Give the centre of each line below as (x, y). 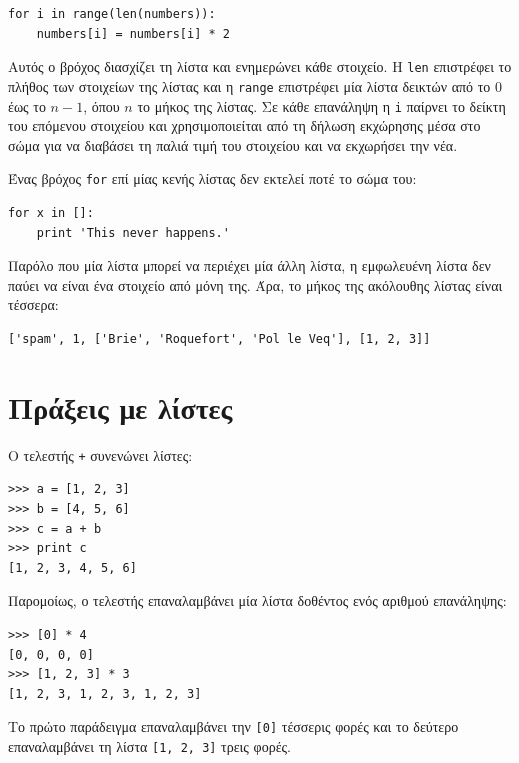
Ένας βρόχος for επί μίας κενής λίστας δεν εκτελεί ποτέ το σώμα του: (212, 178)
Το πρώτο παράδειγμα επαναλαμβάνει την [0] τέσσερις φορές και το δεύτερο (233, 726)
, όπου (101, 105)
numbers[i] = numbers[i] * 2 (133, 33)
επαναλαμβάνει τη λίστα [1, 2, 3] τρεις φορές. (149, 745)
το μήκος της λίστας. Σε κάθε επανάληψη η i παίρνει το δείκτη (321, 105)
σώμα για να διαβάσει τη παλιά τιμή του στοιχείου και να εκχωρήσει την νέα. (233, 144)
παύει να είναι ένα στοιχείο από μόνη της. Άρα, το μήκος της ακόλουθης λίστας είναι (255, 284)
